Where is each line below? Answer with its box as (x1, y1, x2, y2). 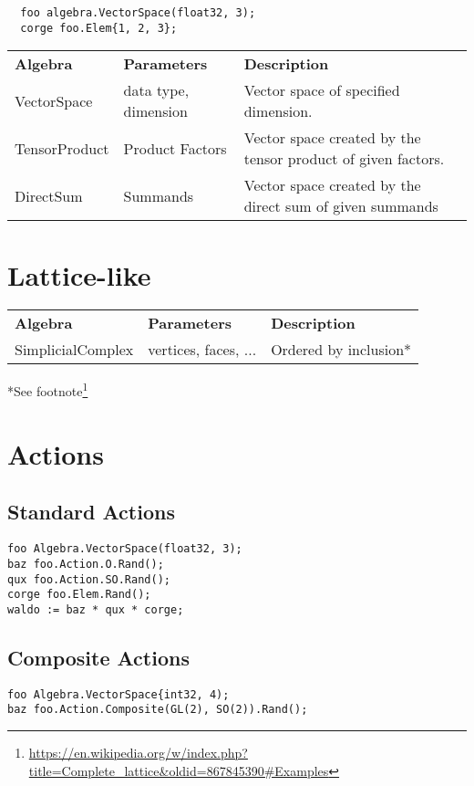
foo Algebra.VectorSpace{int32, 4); (7, 687, 230, 701)
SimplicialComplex (15, 339, 134, 361)
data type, (123, 79, 190, 101)
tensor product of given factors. (243, 148, 445, 170)
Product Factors (123, 137, 227, 159)
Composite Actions (7, 643, 190, 671)
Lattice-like (7, 256, 151, 293)
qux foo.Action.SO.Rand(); (7, 572, 170, 586)
